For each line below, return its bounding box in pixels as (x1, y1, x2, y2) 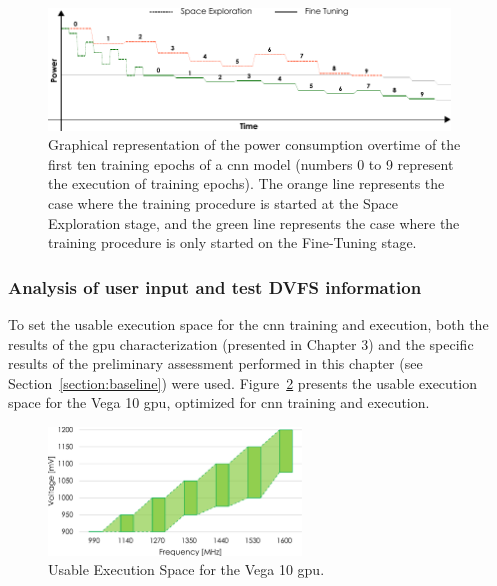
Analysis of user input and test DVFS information (8, 274, 422, 299)
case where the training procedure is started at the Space (48, 192, 399, 213)
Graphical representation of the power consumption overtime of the (48, 134, 461, 155)
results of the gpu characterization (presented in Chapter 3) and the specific (8, 333, 474, 354)
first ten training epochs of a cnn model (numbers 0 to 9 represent (48, 153, 454, 174)
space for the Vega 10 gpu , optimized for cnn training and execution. (8, 392, 430, 413)
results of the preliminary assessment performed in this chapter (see (8, 353, 423, 374)
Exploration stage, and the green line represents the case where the (48, 212, 460, 233)
